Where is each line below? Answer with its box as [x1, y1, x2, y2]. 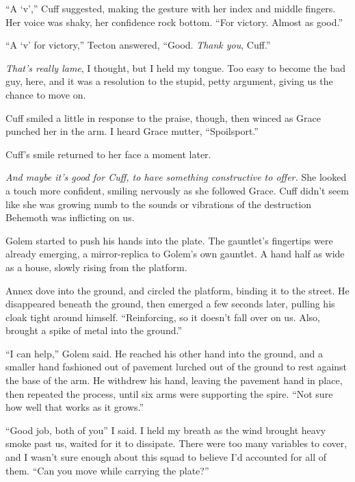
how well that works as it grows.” [5, 400, 144, 414]
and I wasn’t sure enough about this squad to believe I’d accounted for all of [5, 450, 327, 464]
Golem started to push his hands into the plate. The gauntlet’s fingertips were [5, 233, 333, 247]
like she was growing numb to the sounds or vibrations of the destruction [5, 196, 312, 211]
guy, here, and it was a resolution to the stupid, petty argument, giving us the [5, 74, 333, 88]
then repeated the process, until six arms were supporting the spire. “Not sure [5, 386, 333, 401]
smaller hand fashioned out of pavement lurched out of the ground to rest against [5, 359, 347, 374]
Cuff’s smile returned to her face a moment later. [5, 147, 211, 161]
